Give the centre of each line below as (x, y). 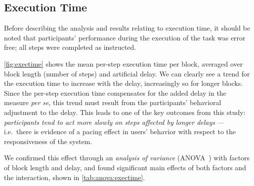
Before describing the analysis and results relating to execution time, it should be (127, 28)
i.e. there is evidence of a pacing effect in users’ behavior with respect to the (120, 131)
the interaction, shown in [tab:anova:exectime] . (75, 177)
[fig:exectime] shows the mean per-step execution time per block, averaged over (124, 63)
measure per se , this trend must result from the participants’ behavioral (113, 102)
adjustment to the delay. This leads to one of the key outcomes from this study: (125, 112)
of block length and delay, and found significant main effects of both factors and (125, 167)
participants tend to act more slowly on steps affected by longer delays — (114, 122)
